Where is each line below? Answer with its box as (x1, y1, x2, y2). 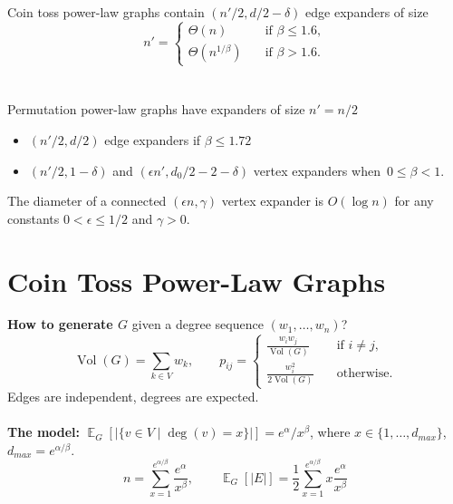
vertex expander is (221, 191, 323, 210)
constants (7, 208, 60, 228)
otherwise (336, 367, 390, 381)
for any (394, 191, 434, 210)
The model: (7, 422, 81, 441)
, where (310, 422, 351, 441)
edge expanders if (104, 130, 201, 149)
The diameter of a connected (7, 191, 167, 210)
